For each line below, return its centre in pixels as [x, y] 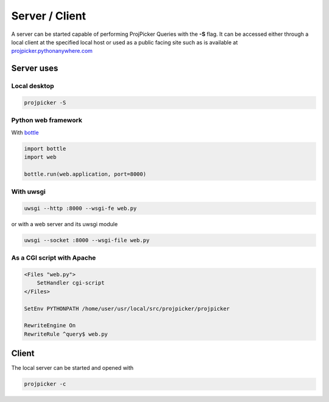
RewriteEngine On [50, 326]
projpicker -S [45, 102]
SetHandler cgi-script [71, 283]
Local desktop [33, 86]
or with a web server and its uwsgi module [65, 224]
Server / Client [49, 16]
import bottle [45, 148]
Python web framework [47, 120]
